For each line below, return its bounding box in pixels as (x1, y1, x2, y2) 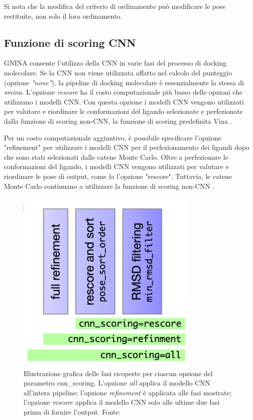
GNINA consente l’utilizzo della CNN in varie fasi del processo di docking (4, 58, 226, 68)
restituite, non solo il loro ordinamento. (4, 10, 123, 21)
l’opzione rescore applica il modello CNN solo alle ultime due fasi (24, 397, 220, 407)
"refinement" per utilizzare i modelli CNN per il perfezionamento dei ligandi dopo (4, 142, 250, 152)
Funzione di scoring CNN (4, 35, 136, 50)
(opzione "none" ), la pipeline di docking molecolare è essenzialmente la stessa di (4, 77, 244, 87)
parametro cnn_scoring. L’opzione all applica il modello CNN (24, 378, 211, 388)
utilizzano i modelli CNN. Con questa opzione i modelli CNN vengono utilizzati (4, 96, 244, 106)
